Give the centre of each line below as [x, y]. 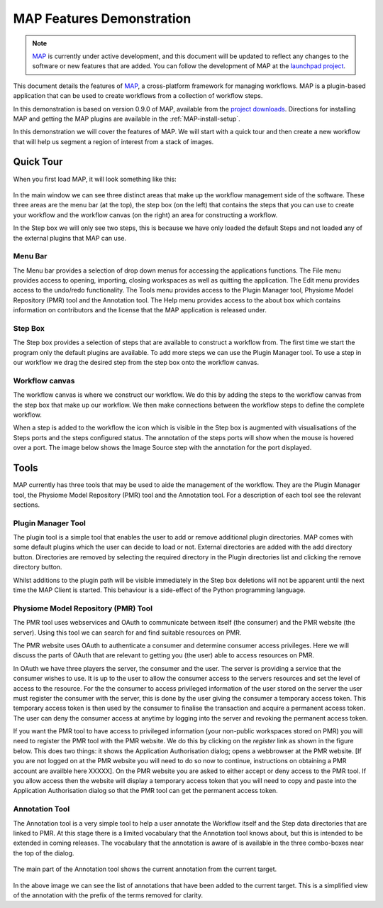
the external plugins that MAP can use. [70, 238]
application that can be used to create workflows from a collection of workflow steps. [138, 96]
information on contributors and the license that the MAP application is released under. [140, 310]
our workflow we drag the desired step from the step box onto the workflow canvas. [136, 363]
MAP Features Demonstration [102, 18]
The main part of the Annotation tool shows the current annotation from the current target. [145, 869]
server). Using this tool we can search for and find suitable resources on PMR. [127, 633]
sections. [27, 505]
